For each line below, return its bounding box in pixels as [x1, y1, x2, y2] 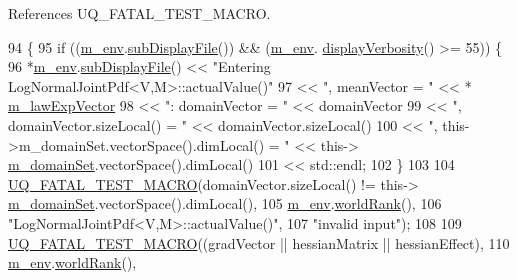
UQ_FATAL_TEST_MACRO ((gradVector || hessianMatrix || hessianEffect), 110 [8, 232, 510, 253]
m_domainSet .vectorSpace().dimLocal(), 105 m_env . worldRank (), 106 [8, 193, 442, 214]
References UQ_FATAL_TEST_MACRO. [8, 3, 271, 23]
